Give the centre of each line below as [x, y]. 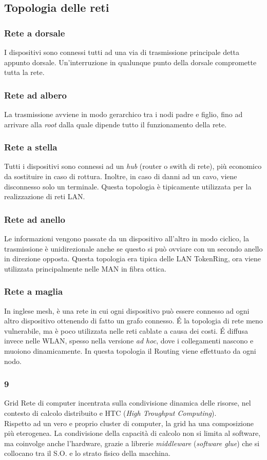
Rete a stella [31, 147]
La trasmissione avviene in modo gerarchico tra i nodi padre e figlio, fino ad [123, 114]
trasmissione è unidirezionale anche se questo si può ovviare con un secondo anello [133, 248]
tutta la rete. [24, 72]
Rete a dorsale [35, 33]
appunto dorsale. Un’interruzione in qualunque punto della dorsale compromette [130, 62]
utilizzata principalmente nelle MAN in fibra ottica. [85, 268]
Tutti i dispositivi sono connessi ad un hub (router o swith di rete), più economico [133, 166]
